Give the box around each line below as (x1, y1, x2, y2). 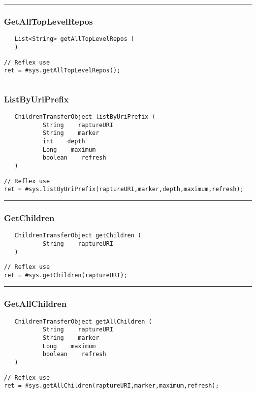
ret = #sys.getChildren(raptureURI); (4, 271, 128, 279)
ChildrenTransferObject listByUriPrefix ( (14, 113, 156, 121)
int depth (42, 138, 85, 145)
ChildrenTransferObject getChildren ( (14, 232, 142, 239)
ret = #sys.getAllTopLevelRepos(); (4, 67, 121, 74)
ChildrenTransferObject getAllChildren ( (14, 318, 152, 325)
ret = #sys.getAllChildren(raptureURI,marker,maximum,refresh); (4, 382, 219, 390)
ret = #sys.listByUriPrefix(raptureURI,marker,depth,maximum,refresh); (4, 186, 244, 193)
